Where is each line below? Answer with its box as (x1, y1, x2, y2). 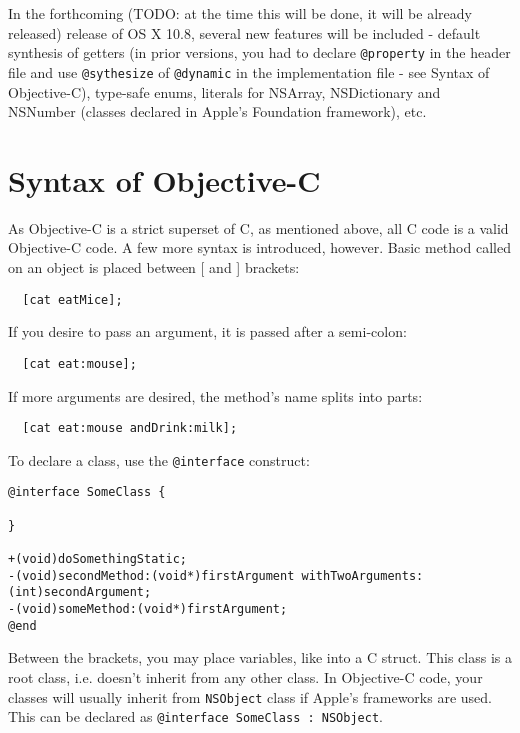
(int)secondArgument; (8, 585, 152, 600)
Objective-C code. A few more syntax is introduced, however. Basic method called (8, 237, 511, 258)
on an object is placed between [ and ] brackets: (8, 257, 300, 277)
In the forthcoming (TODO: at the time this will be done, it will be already (8, 3, 472, 23)
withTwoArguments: (301, 568, 424, 583)
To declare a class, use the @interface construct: (8, 449, 310, 470)
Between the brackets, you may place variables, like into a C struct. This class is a (8, 647, 512, 668)
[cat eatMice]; (22, 292, 123, 307)
